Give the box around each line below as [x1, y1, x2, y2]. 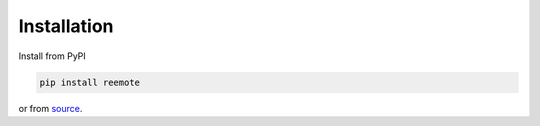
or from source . [18, 102, 83, 114]
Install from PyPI [18, 50, 87, 62]
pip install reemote [39, 76, 140, 88]
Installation [18, 15, 114, 37]
